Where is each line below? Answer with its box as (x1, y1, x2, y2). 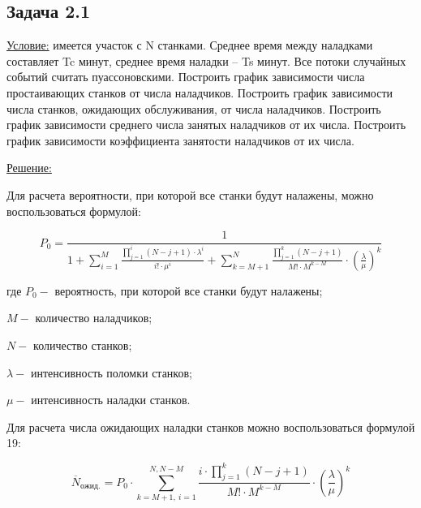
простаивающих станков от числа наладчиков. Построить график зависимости (6, 84, 393, 101)
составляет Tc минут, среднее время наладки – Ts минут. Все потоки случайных (6, 52, 406, 69)
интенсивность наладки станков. (31, 391, 191, 408)
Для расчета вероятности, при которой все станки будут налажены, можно (6, 186, 374, 203)
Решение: (6, 159, 52, 176)
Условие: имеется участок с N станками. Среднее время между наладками (6, 37, 373, 54)
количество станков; (33, 337, 132, 354)
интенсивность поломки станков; (30, 364, 192, 381)
